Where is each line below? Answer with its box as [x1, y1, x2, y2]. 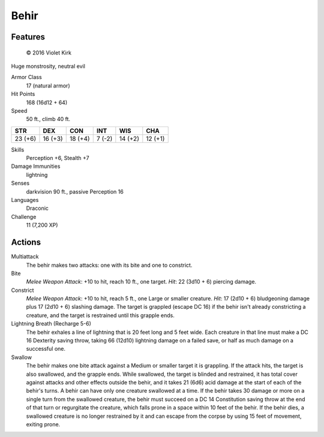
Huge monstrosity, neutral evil [11, 62, 85, 70]
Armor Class [11, 74, 42, 81]
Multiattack [11, 253, 39, 260]
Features [11, 32, 45, 42]
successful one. [26, 345, 66, 352]
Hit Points [11, 91, 35, 98]
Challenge [11, 213, 37, 220]
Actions [11, 237, 41, 248]
